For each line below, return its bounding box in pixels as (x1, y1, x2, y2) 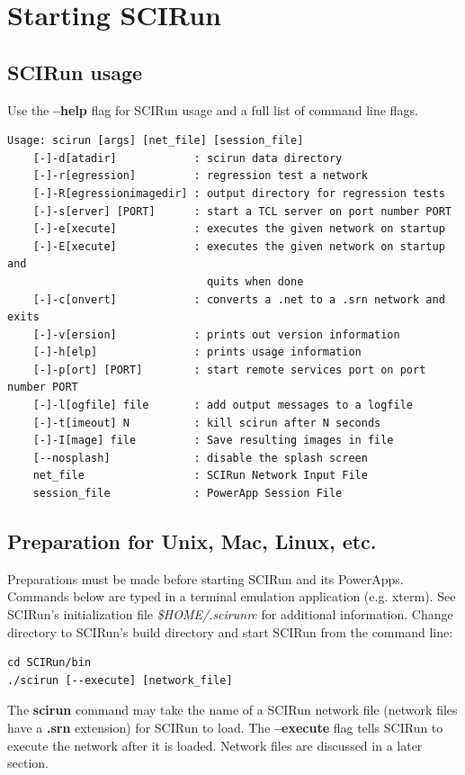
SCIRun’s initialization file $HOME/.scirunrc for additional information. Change (7, 605, 453, 624)
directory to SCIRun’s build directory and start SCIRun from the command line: (7, 622, 453, 641)
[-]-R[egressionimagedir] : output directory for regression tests (32, 186, 445, 200)
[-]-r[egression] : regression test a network (32, 169, 368, 183)
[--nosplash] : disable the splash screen (32, 451, 368, 464)
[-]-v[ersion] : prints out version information (32, 328, 400, 341)
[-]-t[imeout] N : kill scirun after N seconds (32, 416, 381, 429)
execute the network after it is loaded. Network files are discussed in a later (7, 735, 423, 754)
